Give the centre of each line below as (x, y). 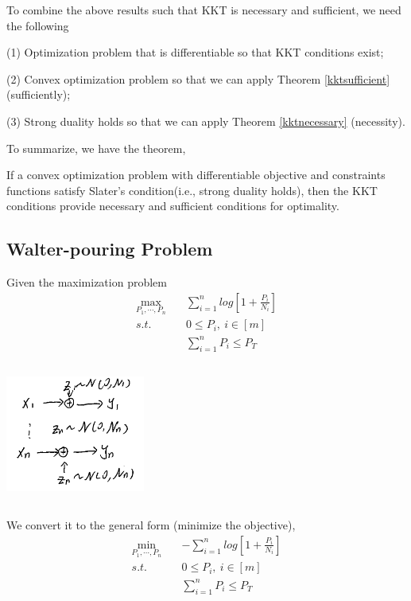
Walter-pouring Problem (110, 249)
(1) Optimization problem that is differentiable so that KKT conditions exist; (195, 52)
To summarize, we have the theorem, (96, 148)
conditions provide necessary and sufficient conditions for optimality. (173, 206)
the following (38, 25)
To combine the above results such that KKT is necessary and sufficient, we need (204, 10)
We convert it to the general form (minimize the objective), (151, 525)
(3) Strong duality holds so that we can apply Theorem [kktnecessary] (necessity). (206, 121)
